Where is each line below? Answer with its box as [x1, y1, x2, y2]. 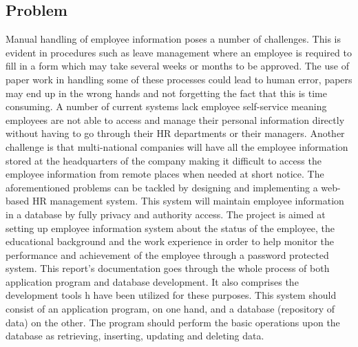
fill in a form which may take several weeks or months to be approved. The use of [6, 59, 349, 73]
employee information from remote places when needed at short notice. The [6, 167, 324, 181]
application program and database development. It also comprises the [6, 274, 299, 288]
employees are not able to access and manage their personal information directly [6, 112, 345, 127]
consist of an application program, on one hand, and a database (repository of [6, 302, 335, 316]
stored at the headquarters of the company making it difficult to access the [6, 153, 322, 167]
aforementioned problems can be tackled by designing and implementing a [6, 180, 318, 194]
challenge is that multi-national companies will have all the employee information [6, 139, 348, 154]
